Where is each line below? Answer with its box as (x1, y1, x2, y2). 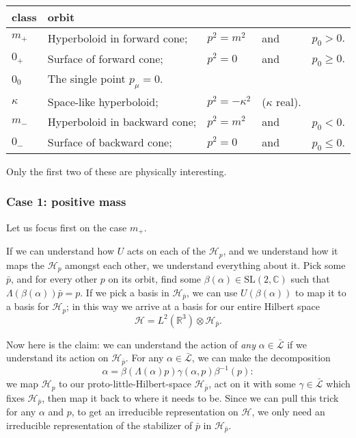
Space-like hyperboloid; (47, 93, 159, 109)
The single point (47, 70, 126, 87)
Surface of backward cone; (47, 134, 172, 151)
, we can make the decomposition (191, 350, 331, 365)
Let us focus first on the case (6, 220, 127, 234)
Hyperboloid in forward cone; (47, 29, 188, 46)
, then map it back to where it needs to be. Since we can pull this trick (42, 390, 339, 404)
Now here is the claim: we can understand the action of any (6, 337, 256, 351)
